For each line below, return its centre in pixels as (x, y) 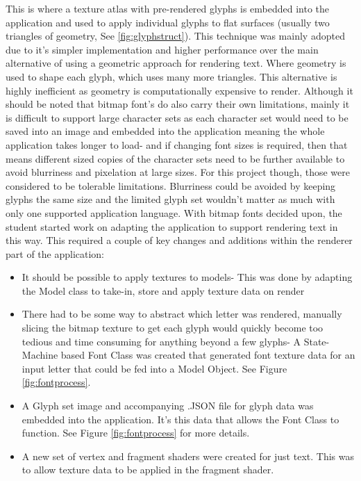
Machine (40, 355)
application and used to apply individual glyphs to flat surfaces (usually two (168, 22)
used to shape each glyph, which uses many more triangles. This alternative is (171, 76)
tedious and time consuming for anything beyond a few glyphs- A (161, 341)
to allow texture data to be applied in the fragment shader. (148, 470)
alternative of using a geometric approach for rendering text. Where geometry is (176, 63)
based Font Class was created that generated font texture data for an (208, 355)
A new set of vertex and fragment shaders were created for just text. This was (188, 456)
